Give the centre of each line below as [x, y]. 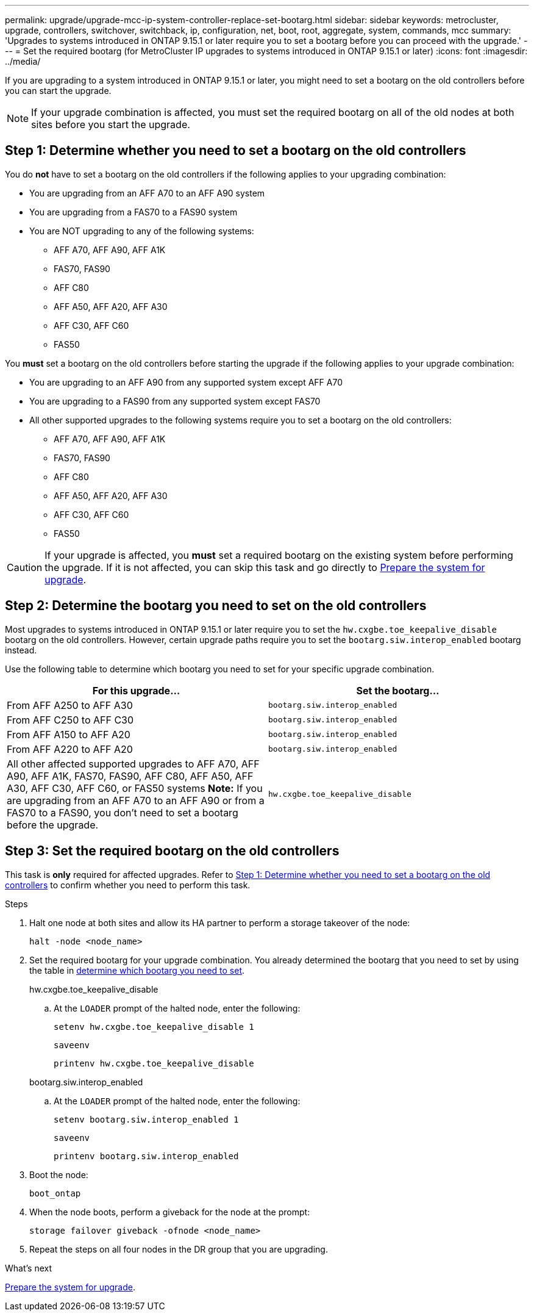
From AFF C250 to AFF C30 [70, 720]
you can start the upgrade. [58, 91]
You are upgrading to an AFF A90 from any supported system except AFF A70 [186, 382]
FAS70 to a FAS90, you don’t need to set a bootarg [123, 812]
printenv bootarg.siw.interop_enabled [146, 1156]
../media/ [23, 61]
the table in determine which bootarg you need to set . [137, 970]
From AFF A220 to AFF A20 [70, 749]
